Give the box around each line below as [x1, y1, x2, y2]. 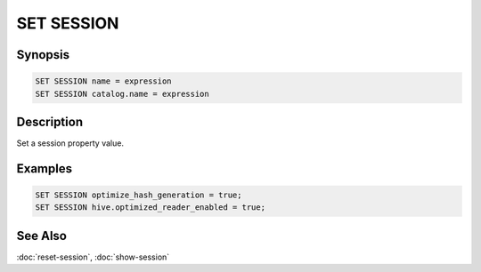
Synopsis [16, 47, 70, 62]
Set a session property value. [16, 138, 125, 148]
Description [16, 114, 84, 129]
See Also [16, 228, 67, 244]
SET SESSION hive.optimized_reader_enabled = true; [35, 203, 266, 212]
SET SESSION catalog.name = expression [35, 89, 209, 99]
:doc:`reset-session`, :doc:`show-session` [16, 252, 170, 262]
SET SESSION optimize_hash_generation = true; [35, 190, 242, 200]
